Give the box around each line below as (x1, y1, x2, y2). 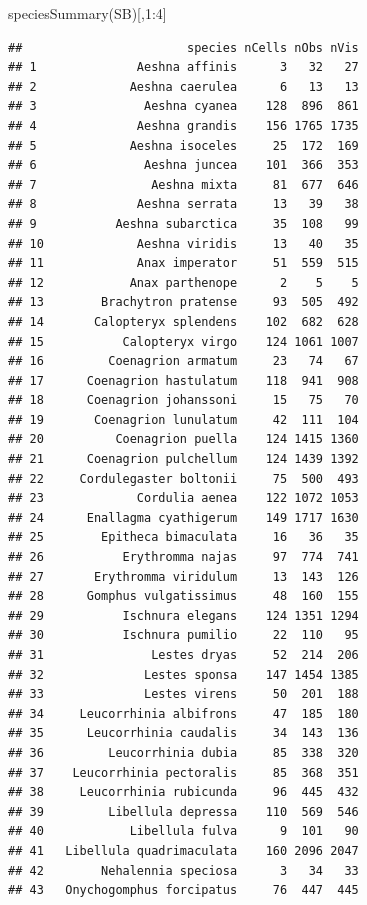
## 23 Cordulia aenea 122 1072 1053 (8, 491, 359, 506)
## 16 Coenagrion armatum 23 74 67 (8, 354, 359, 369)
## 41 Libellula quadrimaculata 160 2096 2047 (8, 843, 359, 858)
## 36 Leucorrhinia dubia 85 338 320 (8, 745, 359, 760)
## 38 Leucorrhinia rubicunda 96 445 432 (8, 785, 359, 800)
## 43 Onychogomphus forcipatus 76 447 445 (8, 883, 359, 898)
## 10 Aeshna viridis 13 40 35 (8, 236, 359, 251)
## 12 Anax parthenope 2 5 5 (8, 275, 359, 290)
